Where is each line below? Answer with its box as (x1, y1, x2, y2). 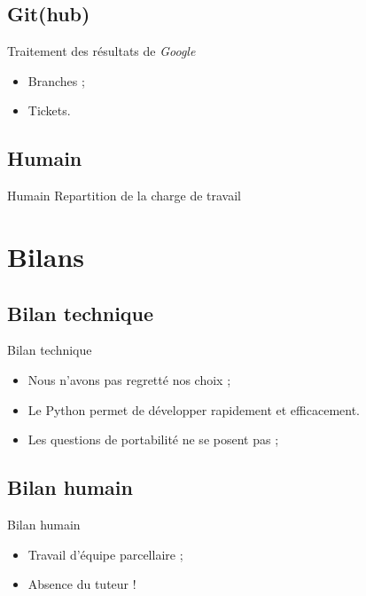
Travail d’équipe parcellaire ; (27, 545, 183, 563)
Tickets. (27, 101, 71, 120)
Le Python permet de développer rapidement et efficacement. (27, 400, 360, 419)
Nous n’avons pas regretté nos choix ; (27, 370, 231, 388)
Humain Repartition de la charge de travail (7, 186, 241, 205)
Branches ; (27, 71, 85, 90)
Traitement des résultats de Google (7, 42, 196, 60)
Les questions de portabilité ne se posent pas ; (27, 430, 279, 449)
